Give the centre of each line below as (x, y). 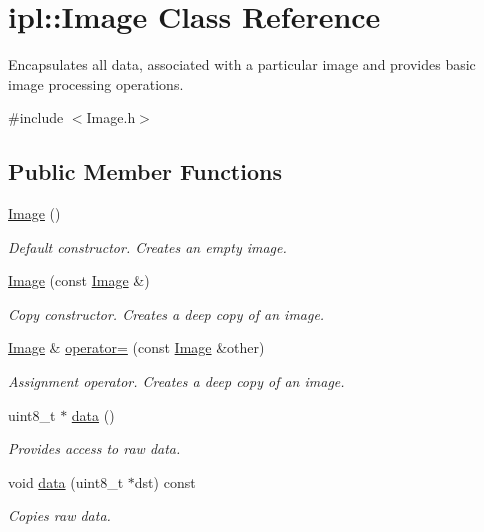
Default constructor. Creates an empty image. (147, 246)
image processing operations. (96, 83)
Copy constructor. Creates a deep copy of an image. (166, 313)
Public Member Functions (145, 171)
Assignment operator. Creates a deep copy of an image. (176, 381)
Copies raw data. (59, 515)
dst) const (165, 481)
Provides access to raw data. (94, 448)
